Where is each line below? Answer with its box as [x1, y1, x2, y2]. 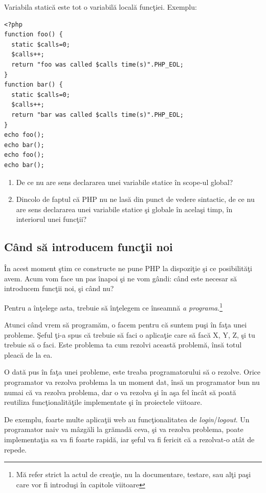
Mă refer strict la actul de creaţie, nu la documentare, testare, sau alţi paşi [16, 469, 251, 480]
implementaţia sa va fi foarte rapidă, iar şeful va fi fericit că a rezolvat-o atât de [4, 434, 255, 445]
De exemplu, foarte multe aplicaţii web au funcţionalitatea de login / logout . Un [4, 414, 250, 424]
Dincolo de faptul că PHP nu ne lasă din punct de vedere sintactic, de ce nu [16, 194, 255, 204]
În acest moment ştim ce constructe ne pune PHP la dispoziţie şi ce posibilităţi [4, 263, 253, 274]
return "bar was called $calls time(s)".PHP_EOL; [11, 111, 184, 118]
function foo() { [4, 31, 63, 38]
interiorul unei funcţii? [16, 214, 87, 224]
